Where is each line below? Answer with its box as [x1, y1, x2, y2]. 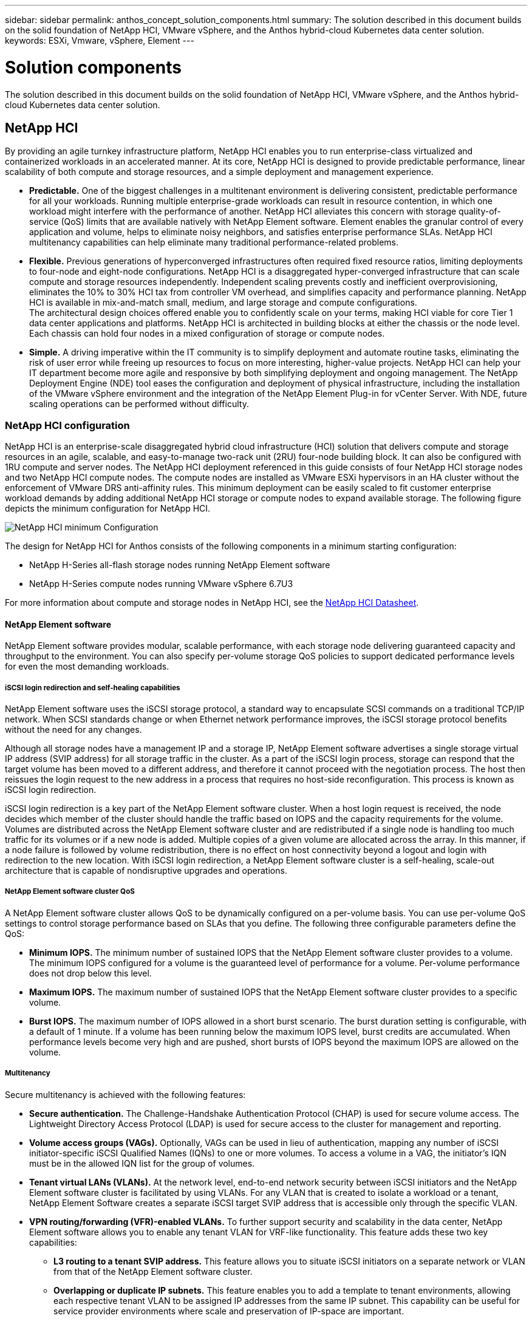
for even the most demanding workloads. [5, 661, 169, 672]
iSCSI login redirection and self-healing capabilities [5, 683, 180, 692]
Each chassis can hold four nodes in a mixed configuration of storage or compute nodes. [29, 328, 385, 339]
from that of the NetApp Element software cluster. [53, 1266, 253, 1277]
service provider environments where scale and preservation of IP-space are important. [53, 1305, 404, 1316]
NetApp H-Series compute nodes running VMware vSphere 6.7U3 [29, 578, 293, 589]
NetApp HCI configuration [5, 419, 130, 431]
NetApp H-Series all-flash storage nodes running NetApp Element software [29, 560, 330, 571]
